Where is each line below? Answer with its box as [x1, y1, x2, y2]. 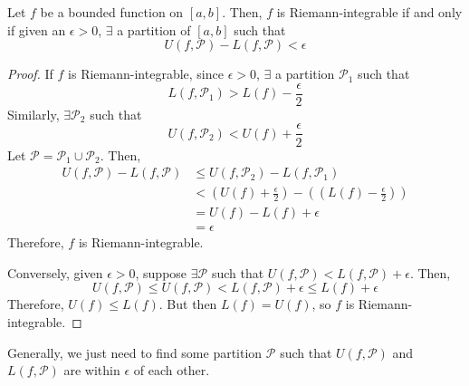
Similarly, [7, 104, 60, 123]
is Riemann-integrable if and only [276, 3, 463, 21]
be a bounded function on [40, 3, 184, 21]
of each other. [133, 361, 210, 380]
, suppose [135, 263, 187, 282]
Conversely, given [7, 263, 103, 282]
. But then [158, 294, 217, 314]
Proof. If [7, 64, 53, 83]
